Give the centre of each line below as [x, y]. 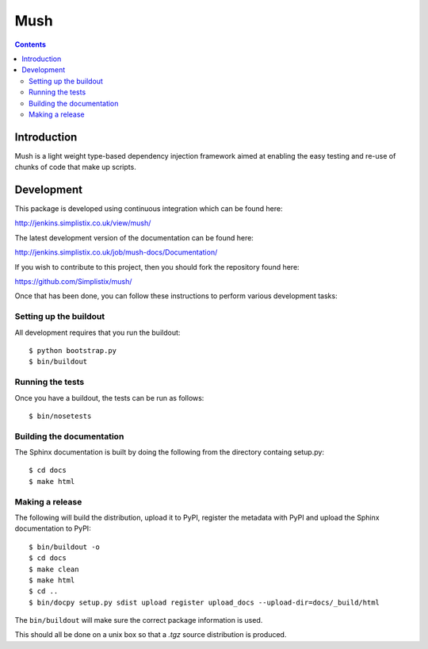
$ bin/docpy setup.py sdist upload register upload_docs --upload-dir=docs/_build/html [204, 602]
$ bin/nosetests [60, 416]
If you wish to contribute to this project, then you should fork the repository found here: [157, 267]
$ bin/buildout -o [65, 547]
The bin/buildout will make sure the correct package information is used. [139, 620]
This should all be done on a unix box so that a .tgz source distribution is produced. [151, 635]
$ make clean [54, 569]
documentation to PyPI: [53, 528]
